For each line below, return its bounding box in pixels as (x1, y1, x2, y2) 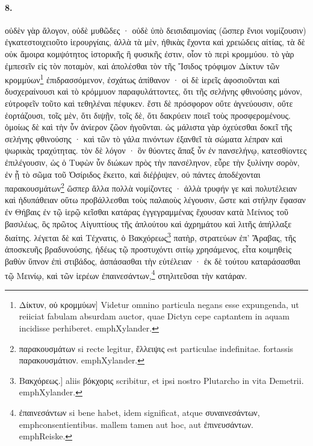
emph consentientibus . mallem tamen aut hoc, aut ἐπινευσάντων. (19, 418, 253, 430)
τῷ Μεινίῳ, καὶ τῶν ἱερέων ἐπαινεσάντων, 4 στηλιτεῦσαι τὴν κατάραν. (5, 267, 247, 281)
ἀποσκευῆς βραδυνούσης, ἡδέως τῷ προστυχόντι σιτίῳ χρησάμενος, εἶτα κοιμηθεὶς (5, 243, 292, 256)
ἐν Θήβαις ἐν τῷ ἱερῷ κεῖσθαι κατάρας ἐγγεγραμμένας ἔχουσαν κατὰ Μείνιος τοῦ (5, 206, 288, 218)
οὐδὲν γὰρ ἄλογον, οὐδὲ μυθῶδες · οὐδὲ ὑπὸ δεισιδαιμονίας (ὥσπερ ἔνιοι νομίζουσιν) (5, 24, 306, 36)
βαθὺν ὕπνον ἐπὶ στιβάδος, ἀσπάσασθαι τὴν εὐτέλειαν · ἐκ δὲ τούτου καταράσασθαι (5, 255, 300, 268)
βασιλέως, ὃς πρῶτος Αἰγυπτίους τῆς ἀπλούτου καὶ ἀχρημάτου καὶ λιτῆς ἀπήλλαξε (5, 217, 292, 230)
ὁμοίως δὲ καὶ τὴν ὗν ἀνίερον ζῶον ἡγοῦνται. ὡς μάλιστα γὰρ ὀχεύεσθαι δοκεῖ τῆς (5, 121, 293, 133)
